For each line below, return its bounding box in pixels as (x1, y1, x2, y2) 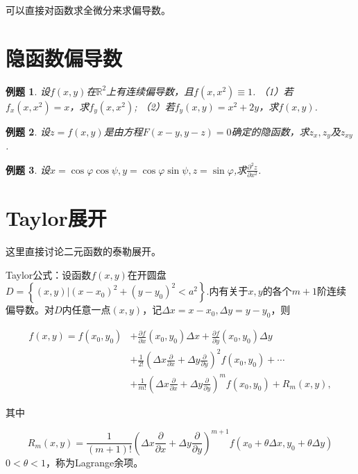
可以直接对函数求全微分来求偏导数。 (6, 3, 171, 17)
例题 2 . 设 (6, 124, 50, 138)
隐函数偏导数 (6, 43, 123, 72)
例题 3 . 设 (6, 162, 50, 177)
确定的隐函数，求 (231, 124, 309, 138)
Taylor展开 (6, 204, 107, 232)
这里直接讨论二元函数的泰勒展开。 (6, 244, 161, 259)
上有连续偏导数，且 (106, 83, 194, 98)
